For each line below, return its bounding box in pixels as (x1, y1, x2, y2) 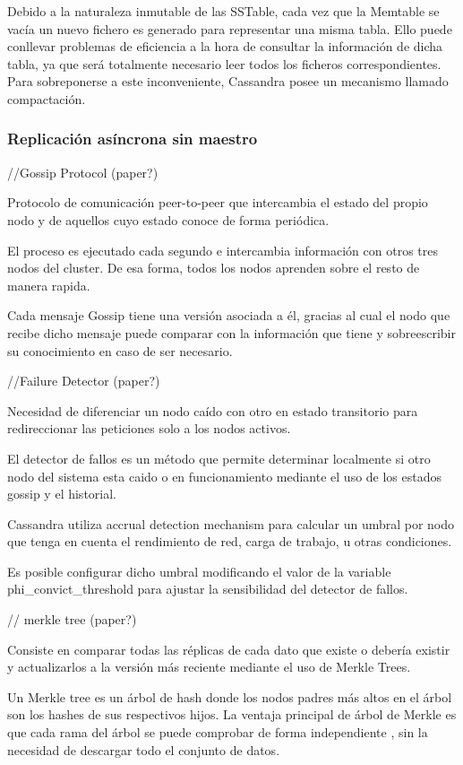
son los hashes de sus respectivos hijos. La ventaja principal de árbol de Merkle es (7, 705, 457, 724)
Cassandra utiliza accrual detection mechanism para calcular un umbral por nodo (7, 514, 455, 533)
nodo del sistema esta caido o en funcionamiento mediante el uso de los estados (7, 466, 442, 485)
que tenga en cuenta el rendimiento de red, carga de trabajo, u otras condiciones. (7, 532, 452, 551)
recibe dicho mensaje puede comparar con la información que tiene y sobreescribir (7, 323, 456, 342)
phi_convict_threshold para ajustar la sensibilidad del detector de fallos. (7, 579, 408, 598)
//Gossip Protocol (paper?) (7, 162, 159, 181)
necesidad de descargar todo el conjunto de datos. (7, 740, 280, 759)
